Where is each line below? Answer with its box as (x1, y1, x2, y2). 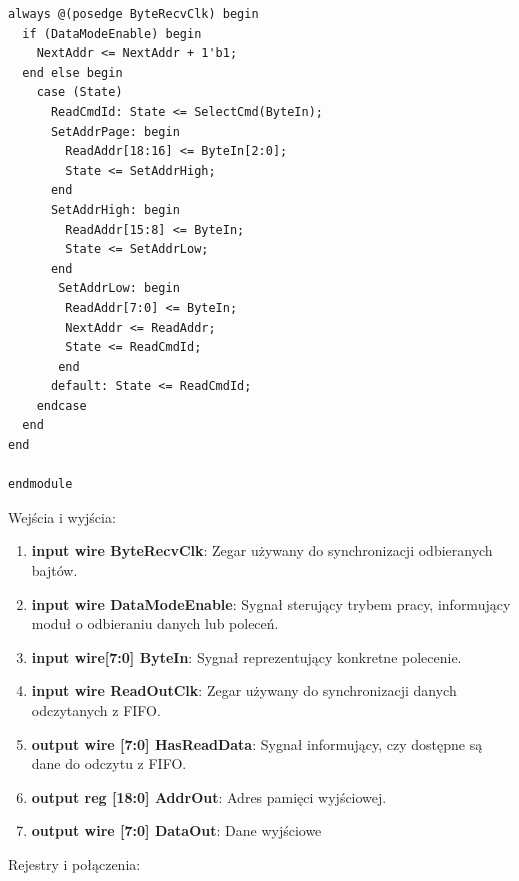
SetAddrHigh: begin (50, 202, 180, 217)
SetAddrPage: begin (50, 124, 180, 139)
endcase (36, 398, 87, 413)
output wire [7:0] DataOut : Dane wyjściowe (31, 820, 322, 841)
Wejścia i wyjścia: (8, 506, 116, 527)
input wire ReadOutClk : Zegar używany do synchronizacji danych (31, 680, 457, 701)
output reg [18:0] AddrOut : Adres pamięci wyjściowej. (31, 786, 387, 807)
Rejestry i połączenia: (8, 853, 141, 874)
